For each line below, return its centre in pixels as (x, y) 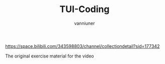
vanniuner (85, 23)
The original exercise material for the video (50, 56)
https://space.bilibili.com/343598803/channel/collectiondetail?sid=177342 (82, 46)
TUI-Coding (85, 9)
